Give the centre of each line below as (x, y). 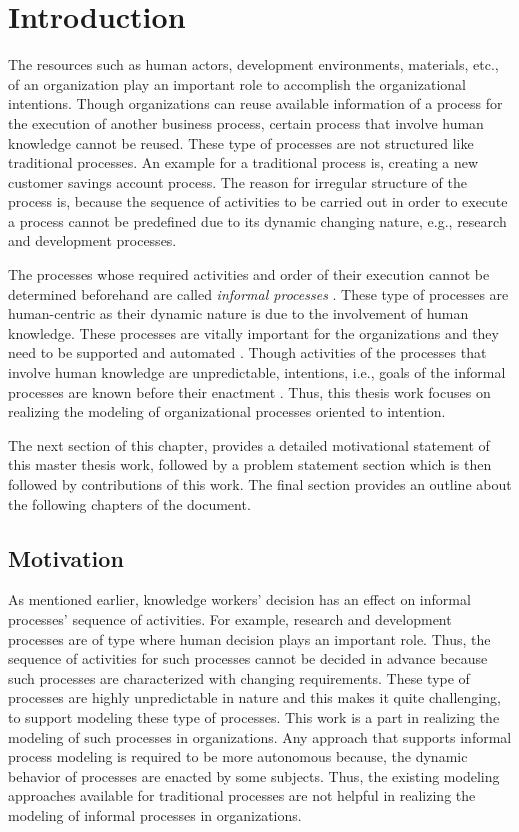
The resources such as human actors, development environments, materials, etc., (253, 64)
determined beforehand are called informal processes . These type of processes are (258, 293)
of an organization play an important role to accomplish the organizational (237, 83)
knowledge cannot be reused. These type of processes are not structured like (241, 142)
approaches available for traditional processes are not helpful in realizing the (242, 795)
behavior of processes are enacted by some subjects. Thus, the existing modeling (254, 775)
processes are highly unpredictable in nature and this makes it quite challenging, (254, 697)
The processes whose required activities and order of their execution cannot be (249, 274)
